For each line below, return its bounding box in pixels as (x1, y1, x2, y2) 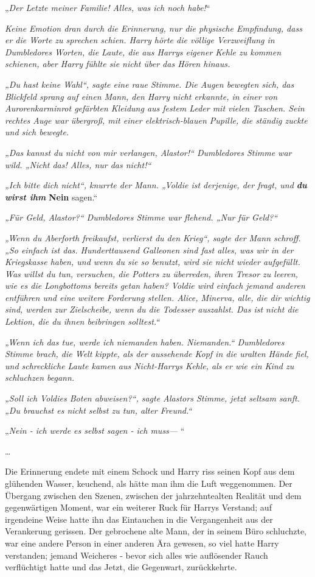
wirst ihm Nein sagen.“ (5, 190, 98, 203)
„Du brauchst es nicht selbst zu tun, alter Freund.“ (5, 403, 192, 416)
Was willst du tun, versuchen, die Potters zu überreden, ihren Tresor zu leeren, (5, 267, 298, 280)
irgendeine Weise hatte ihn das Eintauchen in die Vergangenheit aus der (5, 512, 273, 525)
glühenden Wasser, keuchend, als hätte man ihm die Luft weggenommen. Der (5, 477, 292, 489)
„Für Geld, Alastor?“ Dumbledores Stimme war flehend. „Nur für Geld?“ (5, 211, 278, 224)
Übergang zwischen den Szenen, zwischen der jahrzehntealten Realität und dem (5, 489, 302, 501)
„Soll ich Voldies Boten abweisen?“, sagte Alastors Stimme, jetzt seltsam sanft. (5, 392, 300, 405)
